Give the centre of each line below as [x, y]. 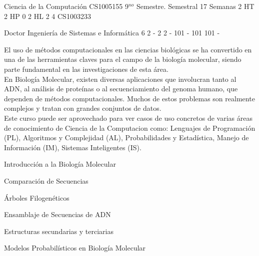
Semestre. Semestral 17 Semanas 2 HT [195, 6]
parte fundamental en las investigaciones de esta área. [86, 69]
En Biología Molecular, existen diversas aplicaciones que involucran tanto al [120, 79]
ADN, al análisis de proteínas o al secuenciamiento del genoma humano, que [121, 89]
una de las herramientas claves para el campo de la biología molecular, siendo [123, 59]
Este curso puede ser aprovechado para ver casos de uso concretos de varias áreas [128, 118]
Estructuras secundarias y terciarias [59, 231]
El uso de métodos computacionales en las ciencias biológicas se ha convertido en [128, 49]
